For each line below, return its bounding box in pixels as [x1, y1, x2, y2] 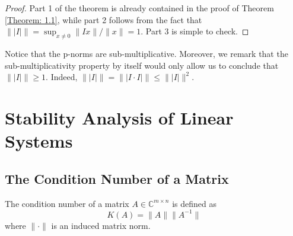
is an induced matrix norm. [51, 219, 151, 231]
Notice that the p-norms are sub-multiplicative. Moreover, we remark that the [5, 47, 288, 59]
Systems [5, 129, 73, 153]
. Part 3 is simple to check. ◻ [141, 25, 249, 37]
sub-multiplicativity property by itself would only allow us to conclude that [5, 59, 279, 71]
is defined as [172, 197, 217, 209]
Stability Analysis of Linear [5, 105, 234, 129]
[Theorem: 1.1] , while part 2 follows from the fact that [5, 13, 202, 25]
